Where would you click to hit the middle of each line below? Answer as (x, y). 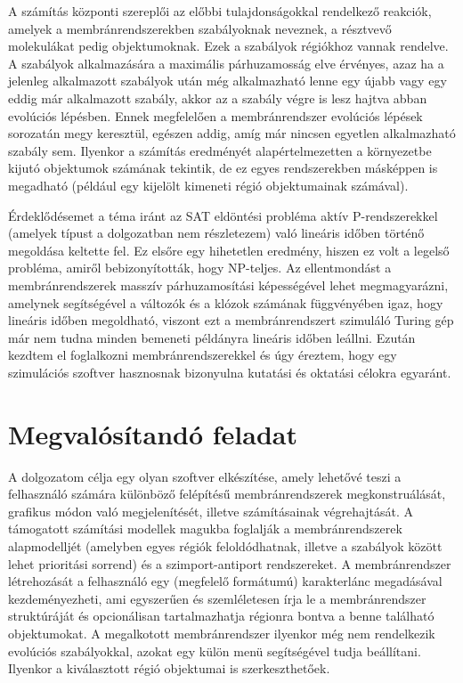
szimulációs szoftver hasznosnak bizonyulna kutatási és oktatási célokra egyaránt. (230, 372)
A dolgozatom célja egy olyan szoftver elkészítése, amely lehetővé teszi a (205, 476)
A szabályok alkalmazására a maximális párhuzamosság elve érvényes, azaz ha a (226, 63)
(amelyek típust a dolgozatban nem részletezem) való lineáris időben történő (216, 233)
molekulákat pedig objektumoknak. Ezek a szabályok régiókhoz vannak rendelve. (228, 46)
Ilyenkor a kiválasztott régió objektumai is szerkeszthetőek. (169, 668)
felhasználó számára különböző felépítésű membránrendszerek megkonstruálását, (227, 494)
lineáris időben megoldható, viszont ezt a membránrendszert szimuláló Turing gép (231, 320)
